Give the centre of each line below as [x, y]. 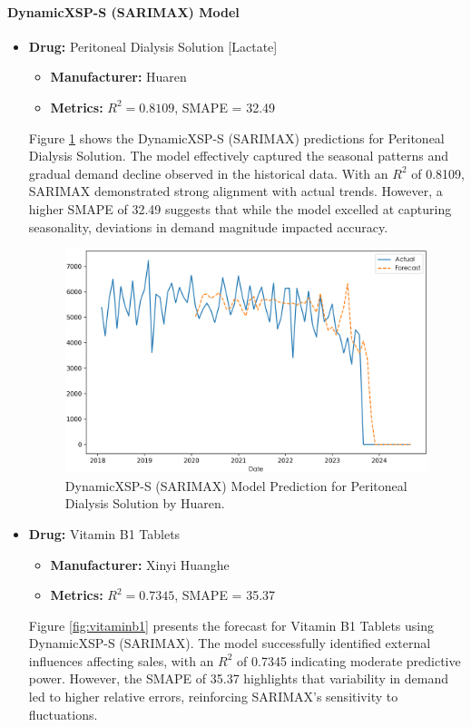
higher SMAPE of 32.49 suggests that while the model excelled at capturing [240, 208]
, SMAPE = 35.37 [225, 595]
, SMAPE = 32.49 [225, 107]
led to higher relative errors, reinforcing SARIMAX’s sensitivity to [213, 697]
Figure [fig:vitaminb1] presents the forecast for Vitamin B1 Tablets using [231, 625]
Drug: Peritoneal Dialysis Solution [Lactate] [153, 46]
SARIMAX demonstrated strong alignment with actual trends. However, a [235, 191]
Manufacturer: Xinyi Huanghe [140, 564]
